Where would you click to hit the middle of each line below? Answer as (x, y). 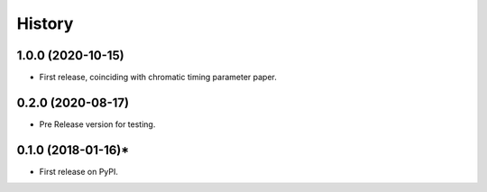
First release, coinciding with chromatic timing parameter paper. (158, 78)
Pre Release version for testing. (97, 124)
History (45, 23)
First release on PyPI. (79, 171)
